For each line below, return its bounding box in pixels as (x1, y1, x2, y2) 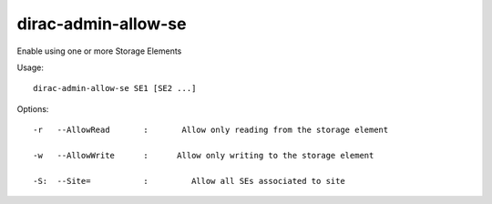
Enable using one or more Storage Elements (16, 46, 182, 56)
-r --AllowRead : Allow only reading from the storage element (33, 125, 389, 136)
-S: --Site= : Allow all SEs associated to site (33, 176, 345, 186)
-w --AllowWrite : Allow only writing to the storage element (33, 150, 374, 160)
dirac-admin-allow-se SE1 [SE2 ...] (33, 83, 197, 94)
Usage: (16, 62, 45, 73)
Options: (16, 103, 49, 114)
